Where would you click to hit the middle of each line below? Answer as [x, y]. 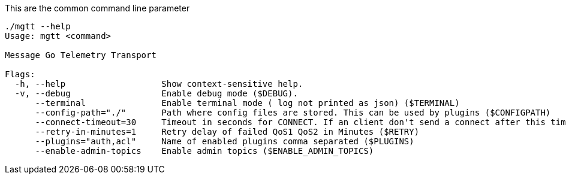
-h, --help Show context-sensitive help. [159, 84]
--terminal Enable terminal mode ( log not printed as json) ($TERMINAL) [247, 103]
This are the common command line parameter [97, 8]
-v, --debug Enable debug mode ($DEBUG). [156, 93]
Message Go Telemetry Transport [81, 55]
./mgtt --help [38, 26]
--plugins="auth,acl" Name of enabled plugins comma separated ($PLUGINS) [225, 141]
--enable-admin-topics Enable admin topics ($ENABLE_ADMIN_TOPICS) [204, 151]
